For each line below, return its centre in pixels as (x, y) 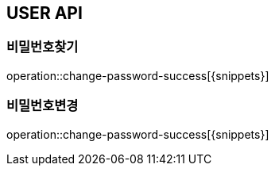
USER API (45, 13)
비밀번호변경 (43, 106)
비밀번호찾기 (43, 47)
